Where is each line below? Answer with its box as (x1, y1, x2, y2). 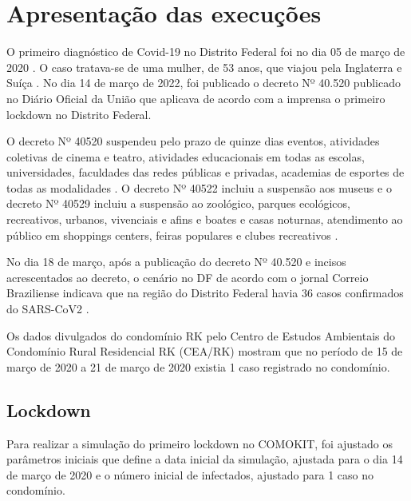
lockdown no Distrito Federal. (6, 105, 152, 122)
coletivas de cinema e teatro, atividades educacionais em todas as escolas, (6, 148, 365, 165)
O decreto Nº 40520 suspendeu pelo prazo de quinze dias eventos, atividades (6, 133, 380, 149)
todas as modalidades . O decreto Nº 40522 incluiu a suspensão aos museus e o (6, 179, 392, 196)
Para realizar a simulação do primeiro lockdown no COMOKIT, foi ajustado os (6, 435, 393, 451)
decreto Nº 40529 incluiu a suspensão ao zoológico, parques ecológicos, (6, 195, 350, 212)
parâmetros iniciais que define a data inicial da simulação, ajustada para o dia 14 (6, 451, 403, 467)
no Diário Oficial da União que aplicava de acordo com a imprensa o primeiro (6, 89, 385, 106)
